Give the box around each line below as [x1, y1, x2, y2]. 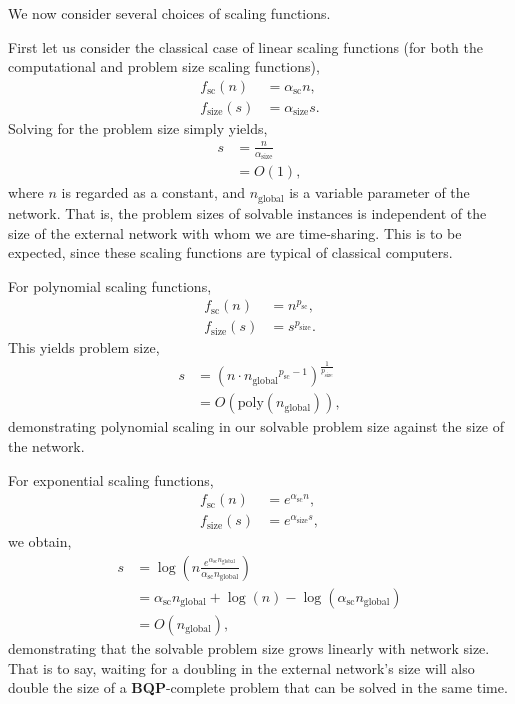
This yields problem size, [8, 337, 160, 358]
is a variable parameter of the [289, 182, 470, 203]
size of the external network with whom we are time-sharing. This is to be [8, 222, 462, 243]
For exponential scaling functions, [8, 469, 214, 490]
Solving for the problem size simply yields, [8, 117, 268, 138]
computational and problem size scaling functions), [8, 56, 320, 77]
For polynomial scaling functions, [8, 275, 212, 296]
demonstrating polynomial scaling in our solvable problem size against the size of [8, 416, 505, 437]
